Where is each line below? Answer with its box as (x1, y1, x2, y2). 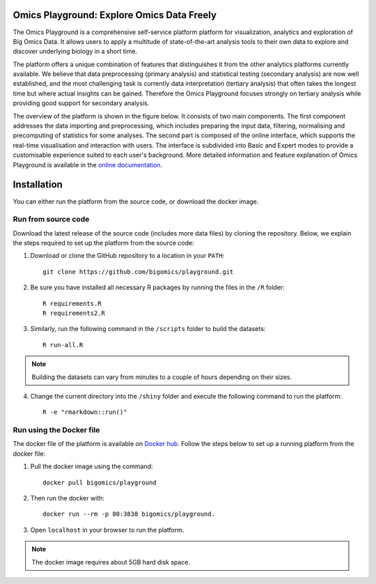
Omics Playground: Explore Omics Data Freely (13, 9, 217, 21)
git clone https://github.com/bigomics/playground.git (42, 268, 234, 275)
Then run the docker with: (30, 494, 104, 502)
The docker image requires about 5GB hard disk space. (31, 558, 191, 566)
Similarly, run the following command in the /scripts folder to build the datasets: (30, 325, 266, 333)
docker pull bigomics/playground (42, 478, 157, 486)
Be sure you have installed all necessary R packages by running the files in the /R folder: (30, 283, 285, 292)
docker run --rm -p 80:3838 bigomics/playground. (42, 510, 216, 518)
